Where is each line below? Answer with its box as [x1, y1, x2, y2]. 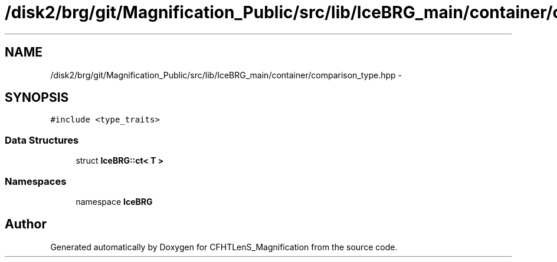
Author [5, 217, 47, 232]
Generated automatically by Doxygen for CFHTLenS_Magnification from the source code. [50, 241, 398, 252]
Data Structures [5, 134, 79, 146]
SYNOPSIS [5, 90, 69, 105]
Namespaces [5, 175, 67, 187]
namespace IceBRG [76, 196, 153, 207]
